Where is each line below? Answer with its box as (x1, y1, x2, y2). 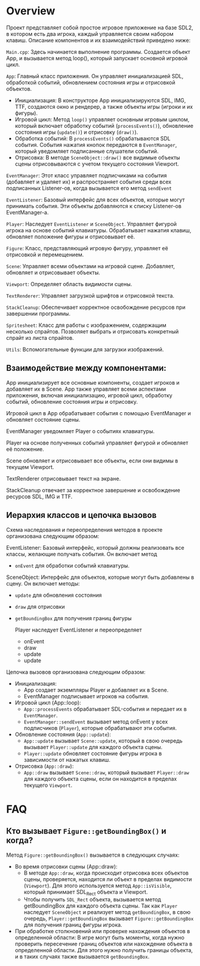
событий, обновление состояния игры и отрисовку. (6, 398, 139, 405)
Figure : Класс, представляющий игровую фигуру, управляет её (6, 244, 168, 252)
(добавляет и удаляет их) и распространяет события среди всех (6, 178, 172, 185)
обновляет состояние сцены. (6, 416, 81, 423)
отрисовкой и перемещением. (6, 251, 84, 258)
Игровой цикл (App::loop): (14, 699, 82, 706)
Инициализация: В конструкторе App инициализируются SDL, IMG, (14, 97, 186, 104)
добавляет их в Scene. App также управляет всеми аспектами (6, 385, 166, 392)
